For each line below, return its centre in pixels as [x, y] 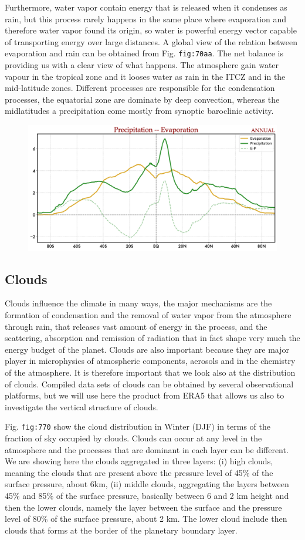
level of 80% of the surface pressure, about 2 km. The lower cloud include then [146, 519]
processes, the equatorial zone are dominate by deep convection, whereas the [142, 99]
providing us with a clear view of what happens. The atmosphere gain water [142, 65]
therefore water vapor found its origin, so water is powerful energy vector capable [151, 30]
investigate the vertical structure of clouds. [82, 406]
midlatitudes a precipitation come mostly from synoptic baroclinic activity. [139, 111]
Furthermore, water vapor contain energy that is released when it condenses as [146, 7]
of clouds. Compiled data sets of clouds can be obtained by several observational [149, 384]
